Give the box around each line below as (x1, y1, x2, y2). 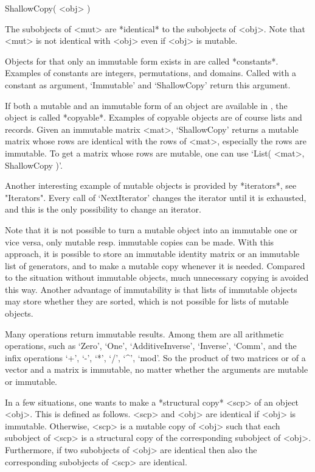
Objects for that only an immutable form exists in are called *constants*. (5, 54, 279, 67)
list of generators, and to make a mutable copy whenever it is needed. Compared (5, 259, 305, 272)
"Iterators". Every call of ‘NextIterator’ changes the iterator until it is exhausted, (5, 191, 306, 203)
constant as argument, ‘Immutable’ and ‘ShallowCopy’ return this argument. (5, 78, 291, 91)
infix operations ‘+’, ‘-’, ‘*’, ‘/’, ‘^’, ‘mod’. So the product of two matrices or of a (5, 351, 306, 364)
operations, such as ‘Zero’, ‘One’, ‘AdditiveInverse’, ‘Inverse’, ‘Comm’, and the (5, 339, 297, 352)
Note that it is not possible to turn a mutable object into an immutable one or (5, 223, 298, 236)
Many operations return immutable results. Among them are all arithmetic (5, 327, 284, 340)
